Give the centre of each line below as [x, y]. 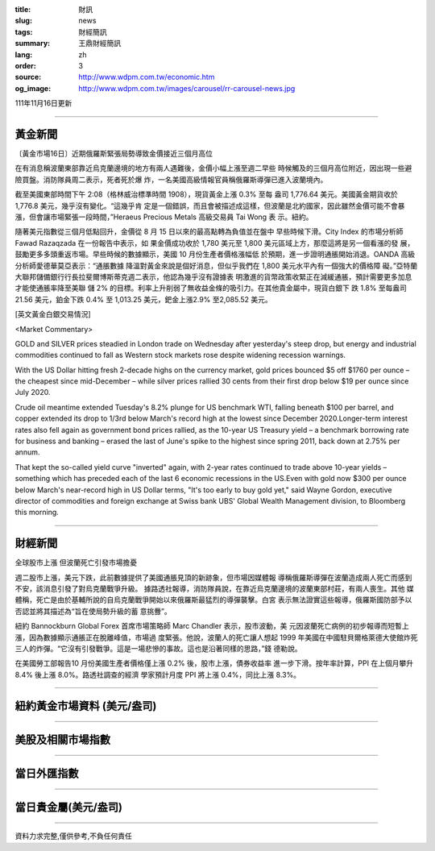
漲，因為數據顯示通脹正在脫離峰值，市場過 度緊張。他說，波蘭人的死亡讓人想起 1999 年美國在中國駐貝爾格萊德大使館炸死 [216, 637]
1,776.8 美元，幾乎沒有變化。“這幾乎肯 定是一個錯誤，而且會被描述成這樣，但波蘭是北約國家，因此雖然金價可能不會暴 [210, 205]
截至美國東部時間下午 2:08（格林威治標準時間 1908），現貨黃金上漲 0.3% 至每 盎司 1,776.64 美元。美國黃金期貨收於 [207, 194]
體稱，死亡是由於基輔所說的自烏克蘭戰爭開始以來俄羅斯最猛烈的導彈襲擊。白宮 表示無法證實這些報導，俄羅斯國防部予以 [213, 600]
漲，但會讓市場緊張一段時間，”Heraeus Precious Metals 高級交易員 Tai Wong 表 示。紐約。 [164, 217]
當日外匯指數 [47, 773]
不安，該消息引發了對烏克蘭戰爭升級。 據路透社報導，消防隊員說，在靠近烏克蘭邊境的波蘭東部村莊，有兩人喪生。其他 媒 [214, 589]
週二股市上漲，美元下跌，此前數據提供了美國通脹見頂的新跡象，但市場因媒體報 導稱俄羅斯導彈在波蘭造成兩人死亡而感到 [213, 577]
